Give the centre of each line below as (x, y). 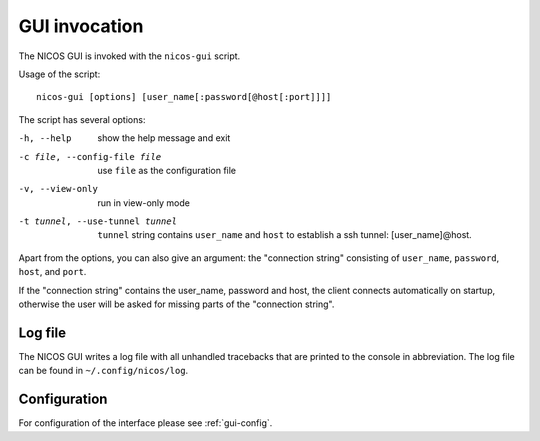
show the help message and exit (164, 138)
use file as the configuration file (167, 170)
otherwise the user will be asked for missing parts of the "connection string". (176, 304)
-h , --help (45, 138)
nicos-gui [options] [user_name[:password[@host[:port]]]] (184, 97)
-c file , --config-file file (90, 156)
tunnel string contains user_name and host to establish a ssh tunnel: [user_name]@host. (284, 235)
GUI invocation (81, 26)
